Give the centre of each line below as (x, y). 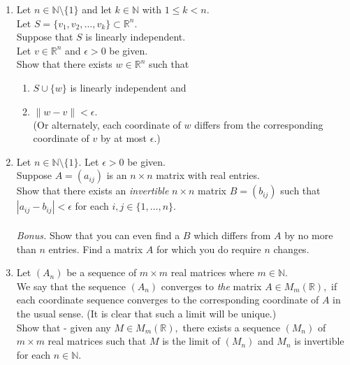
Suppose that (45, 37)
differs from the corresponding (259, 124)
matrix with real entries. (208, 175)
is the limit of (191, 341)
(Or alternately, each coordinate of (107, 124)
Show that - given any (64, 327)
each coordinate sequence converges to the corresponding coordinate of (168, 300)
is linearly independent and (128, 87)
